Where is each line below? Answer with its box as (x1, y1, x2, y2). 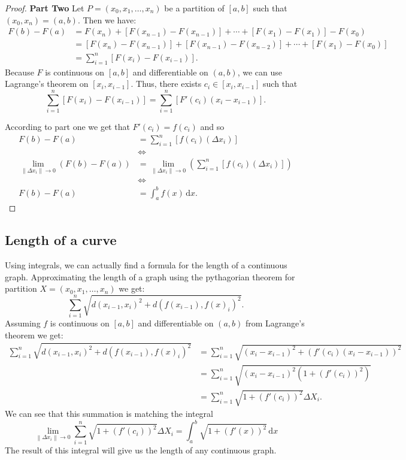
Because (5, 65, 34, 78)
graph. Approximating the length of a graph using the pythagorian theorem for (5, 270, 295, 283)
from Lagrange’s (245, 317, 305, 329)
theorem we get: (5, 328, 63, 341)
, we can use (237, 65, 282, 78)
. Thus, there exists (131, 77, 202, 90)
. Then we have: (77, 13, 137, 26)
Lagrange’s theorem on (5, 77, 89, 90)
